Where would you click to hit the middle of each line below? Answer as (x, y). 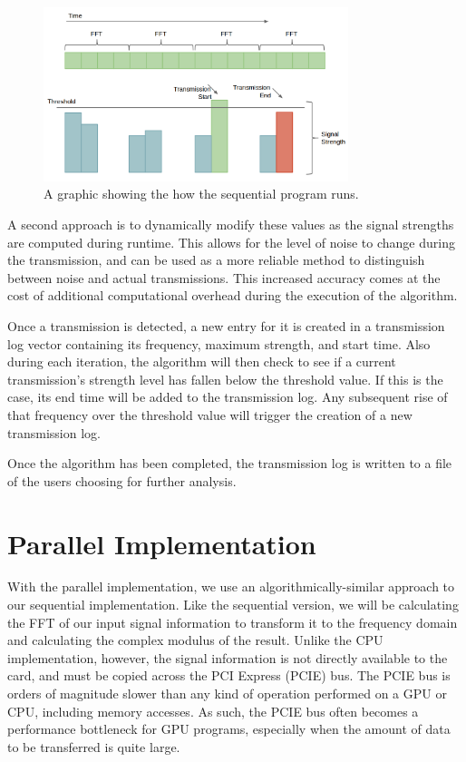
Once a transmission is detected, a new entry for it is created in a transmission (226, 326)
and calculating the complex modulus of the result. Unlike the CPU (195, 640)
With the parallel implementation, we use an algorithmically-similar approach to (231, 586)
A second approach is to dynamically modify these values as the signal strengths (231, 225)
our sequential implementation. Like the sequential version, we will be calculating (233, 605)
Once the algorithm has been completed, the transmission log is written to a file (230, 463)
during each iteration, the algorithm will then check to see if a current (202, 361)
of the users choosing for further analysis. (122, 480)
